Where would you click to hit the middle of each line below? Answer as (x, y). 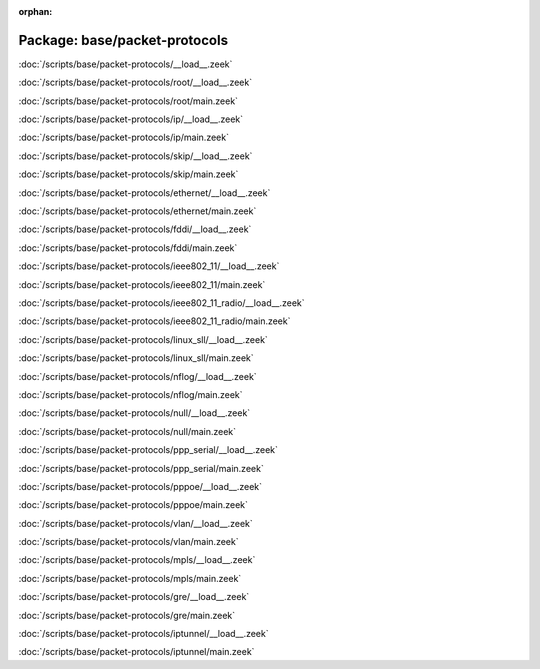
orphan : (35, 11)
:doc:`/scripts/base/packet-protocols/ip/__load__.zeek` (131, 119)
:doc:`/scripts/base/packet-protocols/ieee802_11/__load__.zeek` (149, 266)
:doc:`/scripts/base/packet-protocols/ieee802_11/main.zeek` (142, 284)
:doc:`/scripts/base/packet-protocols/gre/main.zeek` (127, 615)
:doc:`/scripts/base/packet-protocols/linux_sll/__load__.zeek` (143, 339)
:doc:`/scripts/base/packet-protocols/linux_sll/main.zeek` (136, 358)
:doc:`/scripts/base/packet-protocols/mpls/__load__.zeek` (137, 560)
